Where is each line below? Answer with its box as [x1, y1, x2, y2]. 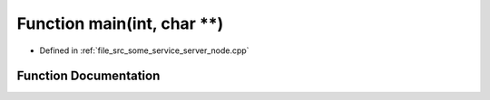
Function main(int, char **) [16, 14, 224, 33]
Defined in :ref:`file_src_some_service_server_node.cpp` [39, 45, 250, 56]
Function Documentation [16, 68, 161, 84]
